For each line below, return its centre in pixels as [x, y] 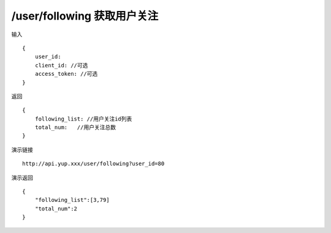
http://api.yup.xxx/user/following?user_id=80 [93, 164]
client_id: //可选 [61, 65]
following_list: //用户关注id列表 [83, 119]
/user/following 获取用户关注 [85, 16]
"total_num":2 [56, 209]
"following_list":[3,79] [72, 200]
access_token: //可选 [66, 74]
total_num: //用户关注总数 [75, 128]
